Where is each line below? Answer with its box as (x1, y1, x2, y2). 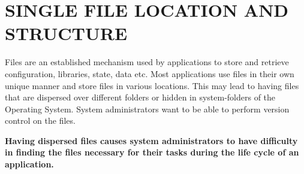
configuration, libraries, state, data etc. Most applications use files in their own (5, 67, 294, 80)
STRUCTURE (5, 21, 128, 45)
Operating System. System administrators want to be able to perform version (5, 102, 290, 115)
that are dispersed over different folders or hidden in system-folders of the (5, 91, 276, 103)
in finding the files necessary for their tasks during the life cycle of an (5, 146, 299, 158)
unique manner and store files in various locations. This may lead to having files (5, 79, 299, 91)
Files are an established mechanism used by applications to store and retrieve (5, 56, 289, 68)
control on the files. (5, 114, 76, 127)
